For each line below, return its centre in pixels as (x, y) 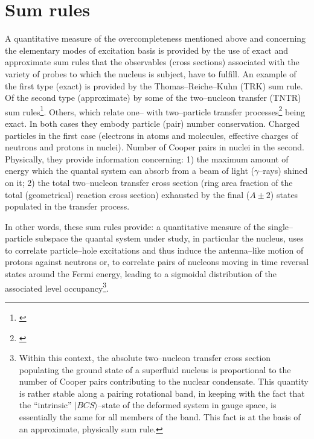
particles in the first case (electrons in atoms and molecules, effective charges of (152, 135)
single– (280, 226)
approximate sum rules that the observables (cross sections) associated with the (152, 62)
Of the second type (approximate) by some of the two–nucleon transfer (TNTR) (153, 98)
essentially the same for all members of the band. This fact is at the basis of (160, 417)
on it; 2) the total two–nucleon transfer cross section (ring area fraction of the (149, 182)
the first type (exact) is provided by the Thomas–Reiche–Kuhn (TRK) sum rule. (154, 85)
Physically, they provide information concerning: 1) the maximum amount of (147, 159)
